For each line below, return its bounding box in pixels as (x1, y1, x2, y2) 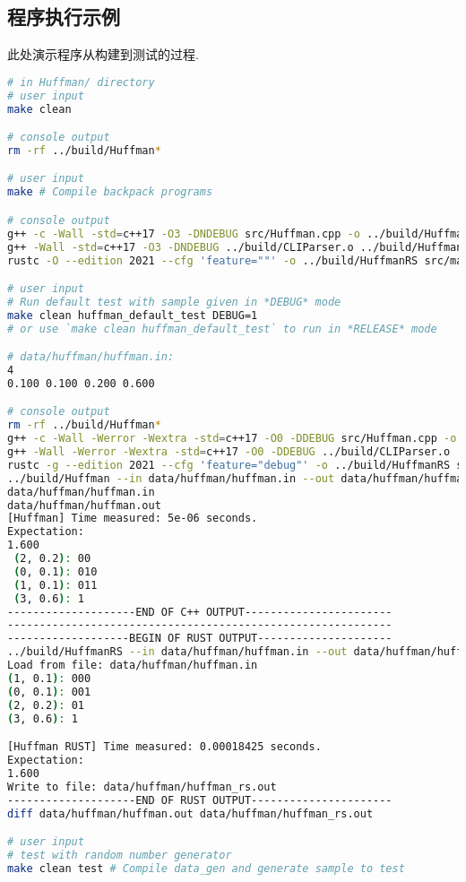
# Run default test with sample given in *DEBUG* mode (7, 295, 341, 308)
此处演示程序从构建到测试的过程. (7, 45, 199, 64)
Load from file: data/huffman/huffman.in (7, 659, 258, 672)
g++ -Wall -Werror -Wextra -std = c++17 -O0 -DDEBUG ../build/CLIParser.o (7, 445, 451, 459)
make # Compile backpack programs (7, 186, 213, 199)
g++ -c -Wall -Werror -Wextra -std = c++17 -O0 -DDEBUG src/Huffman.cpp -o (7, 432, 457, 445)
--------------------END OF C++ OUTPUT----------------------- (7, 605, 393, 618)
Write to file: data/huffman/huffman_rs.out (7, 780, 277, 793)
